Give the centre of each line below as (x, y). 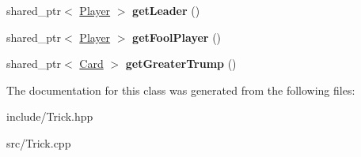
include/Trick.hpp (50, 116)
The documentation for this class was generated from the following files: (181, 90)
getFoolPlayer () (177, 37)
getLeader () (166, 10)
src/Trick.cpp (39, 142)
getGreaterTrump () (181, 64)
